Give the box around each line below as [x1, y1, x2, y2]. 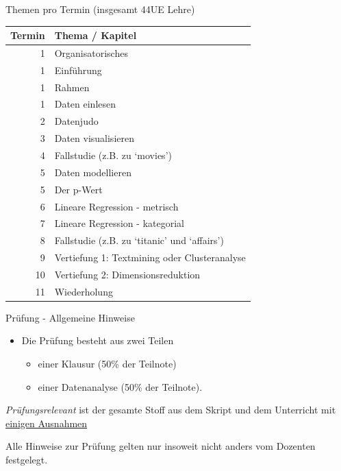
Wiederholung [54, 284, 113, 298]
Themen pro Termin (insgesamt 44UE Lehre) [5, 2, 195, 16]
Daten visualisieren [54, 131, 134, 145]
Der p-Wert [54, 182, 103, 196]
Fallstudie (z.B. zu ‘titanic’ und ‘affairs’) [54, 233, 224, 247]
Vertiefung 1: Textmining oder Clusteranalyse [54, 250, 246, 265]
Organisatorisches [54, 45, 128, 60]
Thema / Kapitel [54, 28, 137, 43]
